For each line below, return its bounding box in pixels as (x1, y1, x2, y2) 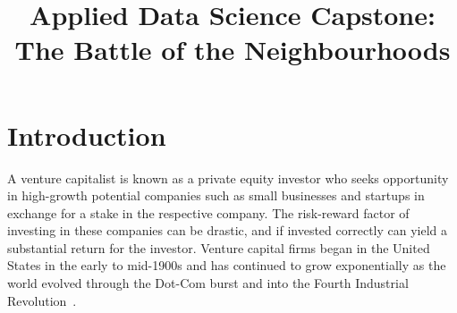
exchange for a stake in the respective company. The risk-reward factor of (7, 203, 410, 222)
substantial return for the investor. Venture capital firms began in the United (7, 238, 430, 257)
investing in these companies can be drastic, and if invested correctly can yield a (7, 221, 448, 240)
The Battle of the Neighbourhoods (14, 31, 451, 68)
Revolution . (7, 291, 77, 309)
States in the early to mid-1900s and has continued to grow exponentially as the (7, 256, 446, 275)
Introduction (7, 116, 166, 153)
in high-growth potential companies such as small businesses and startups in (7, 186, 425, 205)
